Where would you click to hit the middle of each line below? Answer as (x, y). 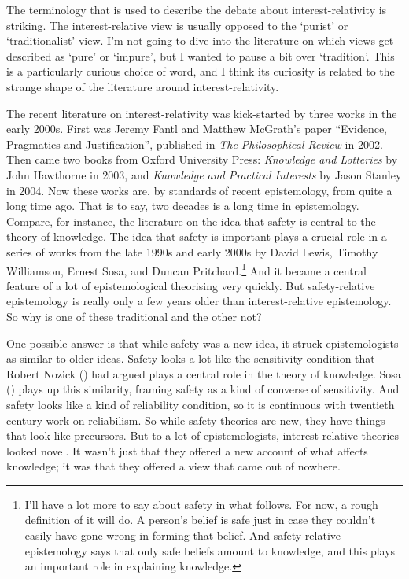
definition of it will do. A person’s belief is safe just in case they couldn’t (200, 520)
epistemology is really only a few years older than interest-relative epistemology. (199, 301)
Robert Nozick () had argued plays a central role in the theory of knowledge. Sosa (204, 373)
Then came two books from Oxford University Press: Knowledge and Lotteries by (202, 159)
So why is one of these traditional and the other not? (134, 316)
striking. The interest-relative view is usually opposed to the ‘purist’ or (177, 25)
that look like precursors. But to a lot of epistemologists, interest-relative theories (203, 435)
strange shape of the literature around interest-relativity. (143, 86)
